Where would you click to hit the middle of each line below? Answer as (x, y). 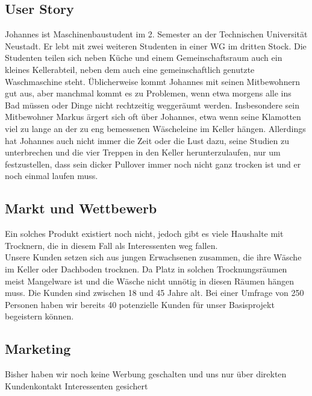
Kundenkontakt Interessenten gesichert (76, 385)
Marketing (38, 349)
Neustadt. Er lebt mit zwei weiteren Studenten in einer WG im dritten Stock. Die (156, 46)
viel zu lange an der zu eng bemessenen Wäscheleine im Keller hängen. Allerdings (155, 128)
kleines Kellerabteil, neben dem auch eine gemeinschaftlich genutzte (130, 69)
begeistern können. (39, 316)
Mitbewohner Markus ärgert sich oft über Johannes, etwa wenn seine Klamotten (153, 117)
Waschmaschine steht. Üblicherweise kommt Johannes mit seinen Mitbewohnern (152, 81)
